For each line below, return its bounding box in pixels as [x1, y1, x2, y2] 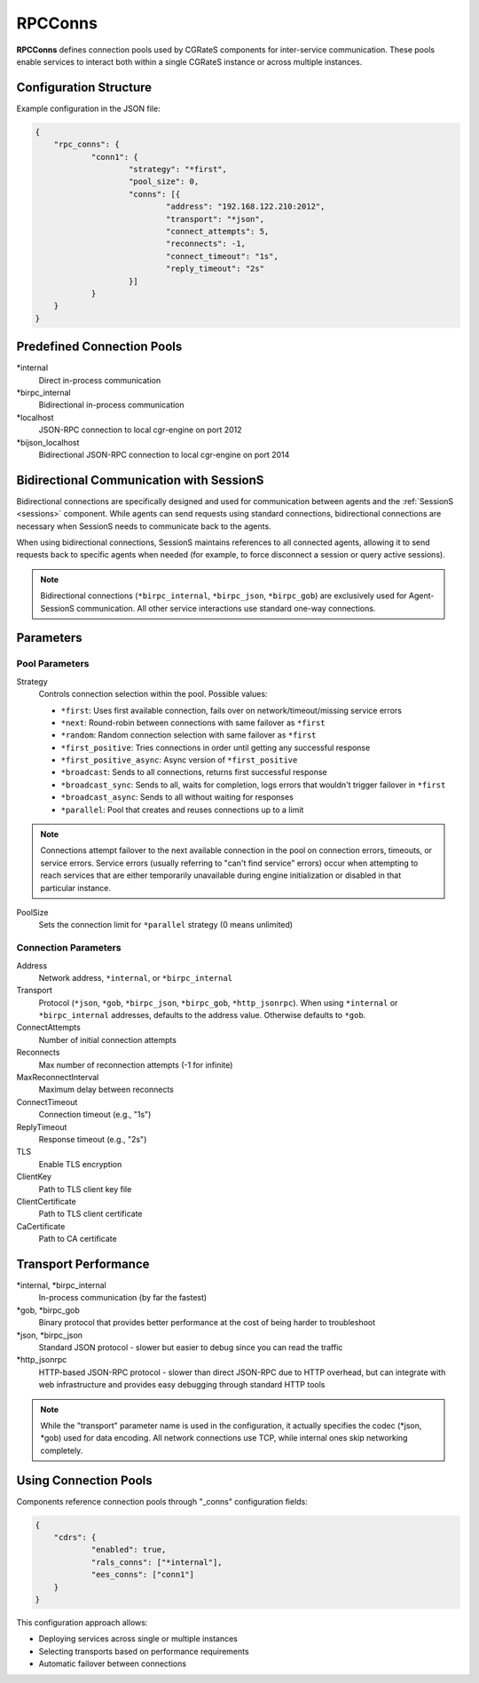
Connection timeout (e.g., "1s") [38, 1110, 152, 1120]
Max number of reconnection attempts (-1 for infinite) [38, 1059, 233, 1070]
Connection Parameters [16, 942, 122, 954]
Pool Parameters [16, 658, 90, 670]
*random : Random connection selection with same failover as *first [60, 730, 317, 740]
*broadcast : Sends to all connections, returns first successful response [60, 767, 327, 778]
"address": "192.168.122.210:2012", [165, 201, 326, 212]
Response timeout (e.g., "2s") [38, 1134, 147, 1144]
